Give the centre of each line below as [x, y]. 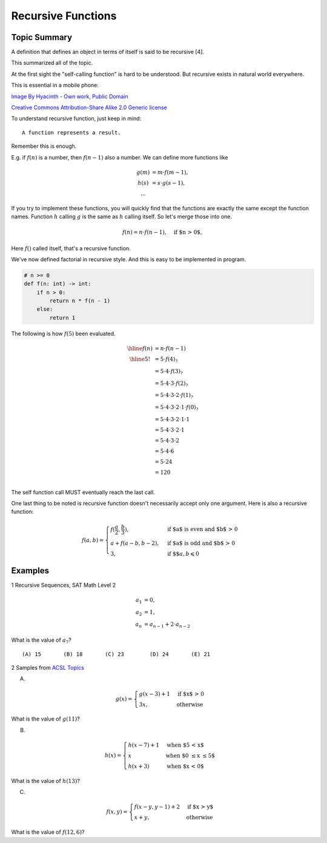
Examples [30, 571]
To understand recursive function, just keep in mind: [76, 119]
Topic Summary [42, 37]
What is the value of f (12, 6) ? [48, 832]
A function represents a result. [71, 132]
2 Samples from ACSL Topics [48, 668]
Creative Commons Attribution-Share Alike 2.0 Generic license [89, 108]
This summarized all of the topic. [52, 63]
